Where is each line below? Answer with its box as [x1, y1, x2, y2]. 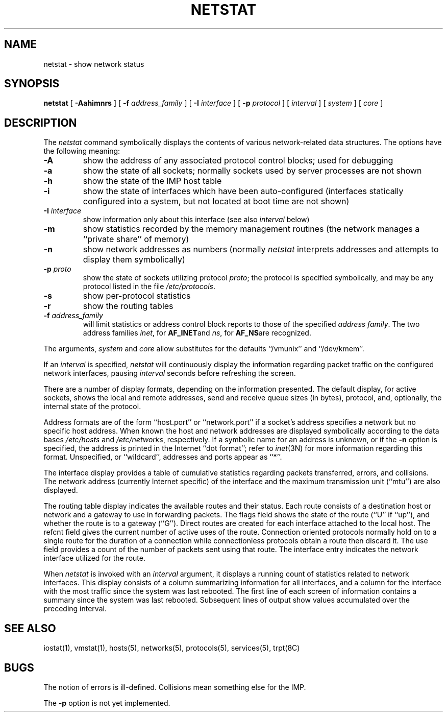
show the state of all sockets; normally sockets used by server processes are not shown [83, 165, 422, 176]
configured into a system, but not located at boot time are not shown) [83, 196, 350, 207]
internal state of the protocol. [43, 402, 141, 411]
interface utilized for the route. [43, 554, 145, 563]
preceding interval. [43, 604, 107, 613]
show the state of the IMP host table [83, 176, 222, 186]
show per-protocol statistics [83, 291, 191, 301]
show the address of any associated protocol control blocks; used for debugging [83, 155, 393, 166]
